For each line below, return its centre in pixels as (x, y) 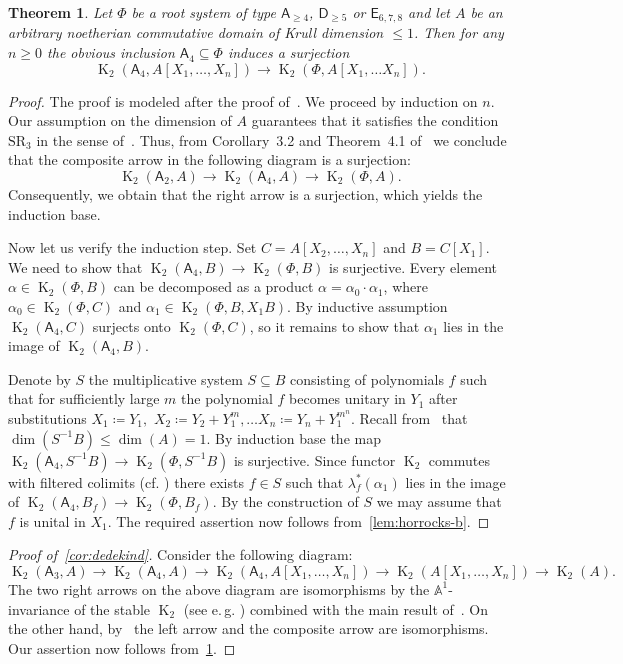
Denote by (39, 378)
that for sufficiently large (84, 398)
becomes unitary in (347, 398)
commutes (459, 459)
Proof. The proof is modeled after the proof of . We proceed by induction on (243, 100)
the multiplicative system (165, 378)
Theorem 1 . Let (60, 12)
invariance (39, 608)
